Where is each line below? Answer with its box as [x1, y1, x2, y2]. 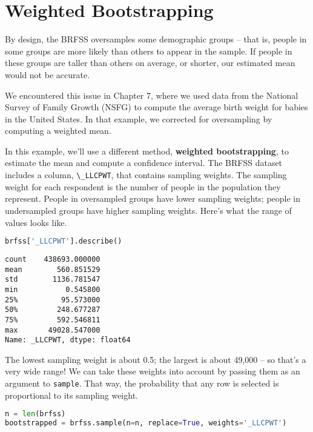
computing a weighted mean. [5, 124, 111, 137]
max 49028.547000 [5, 325, 100, 334]
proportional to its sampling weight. [5, 388, 138, 401]
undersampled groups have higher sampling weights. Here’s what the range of [5, 204, 292, 216]
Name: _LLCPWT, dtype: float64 [5, 336, 131, 345]
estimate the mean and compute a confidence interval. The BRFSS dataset [5, 156, 283, 169]
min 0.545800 [5, 285, 100, 294]
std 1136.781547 [5, 275, 100, 284]
